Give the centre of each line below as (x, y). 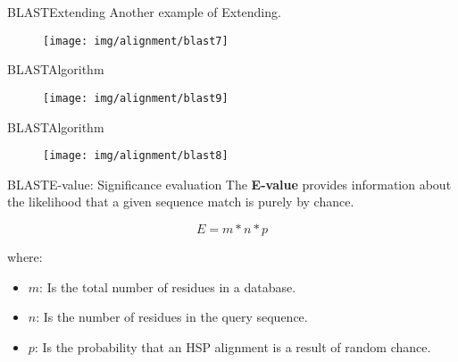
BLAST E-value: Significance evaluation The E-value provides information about (229, 184)
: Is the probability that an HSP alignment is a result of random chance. (233, 346)
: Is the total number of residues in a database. (168, 286)
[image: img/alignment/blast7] (136, 41)
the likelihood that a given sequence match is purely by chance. (181, 202)
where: (25, 256)
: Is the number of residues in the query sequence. (172, 317)
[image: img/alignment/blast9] (136, 98)
